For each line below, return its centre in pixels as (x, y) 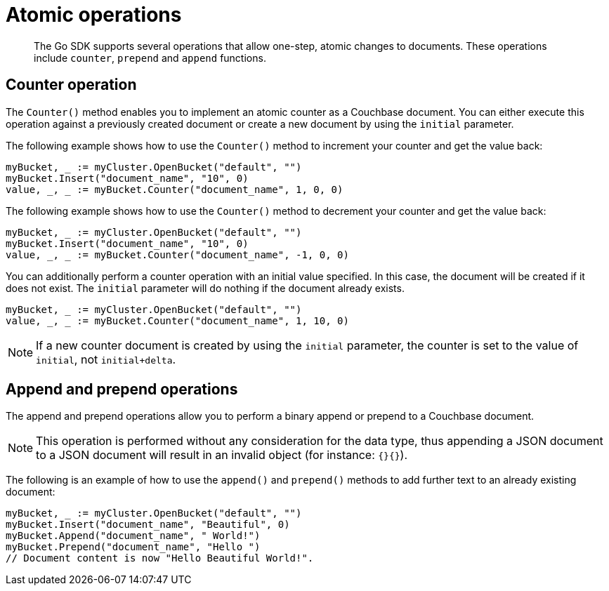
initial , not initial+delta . (106, 359)
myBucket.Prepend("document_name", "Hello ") (133, 547)
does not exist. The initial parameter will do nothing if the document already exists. (205, 288)
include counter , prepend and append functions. (150, 58)
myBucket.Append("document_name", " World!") (133, 536)
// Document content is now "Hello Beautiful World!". (160, 558)
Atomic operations (94, 15)
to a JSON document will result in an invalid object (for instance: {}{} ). (222, 455)
